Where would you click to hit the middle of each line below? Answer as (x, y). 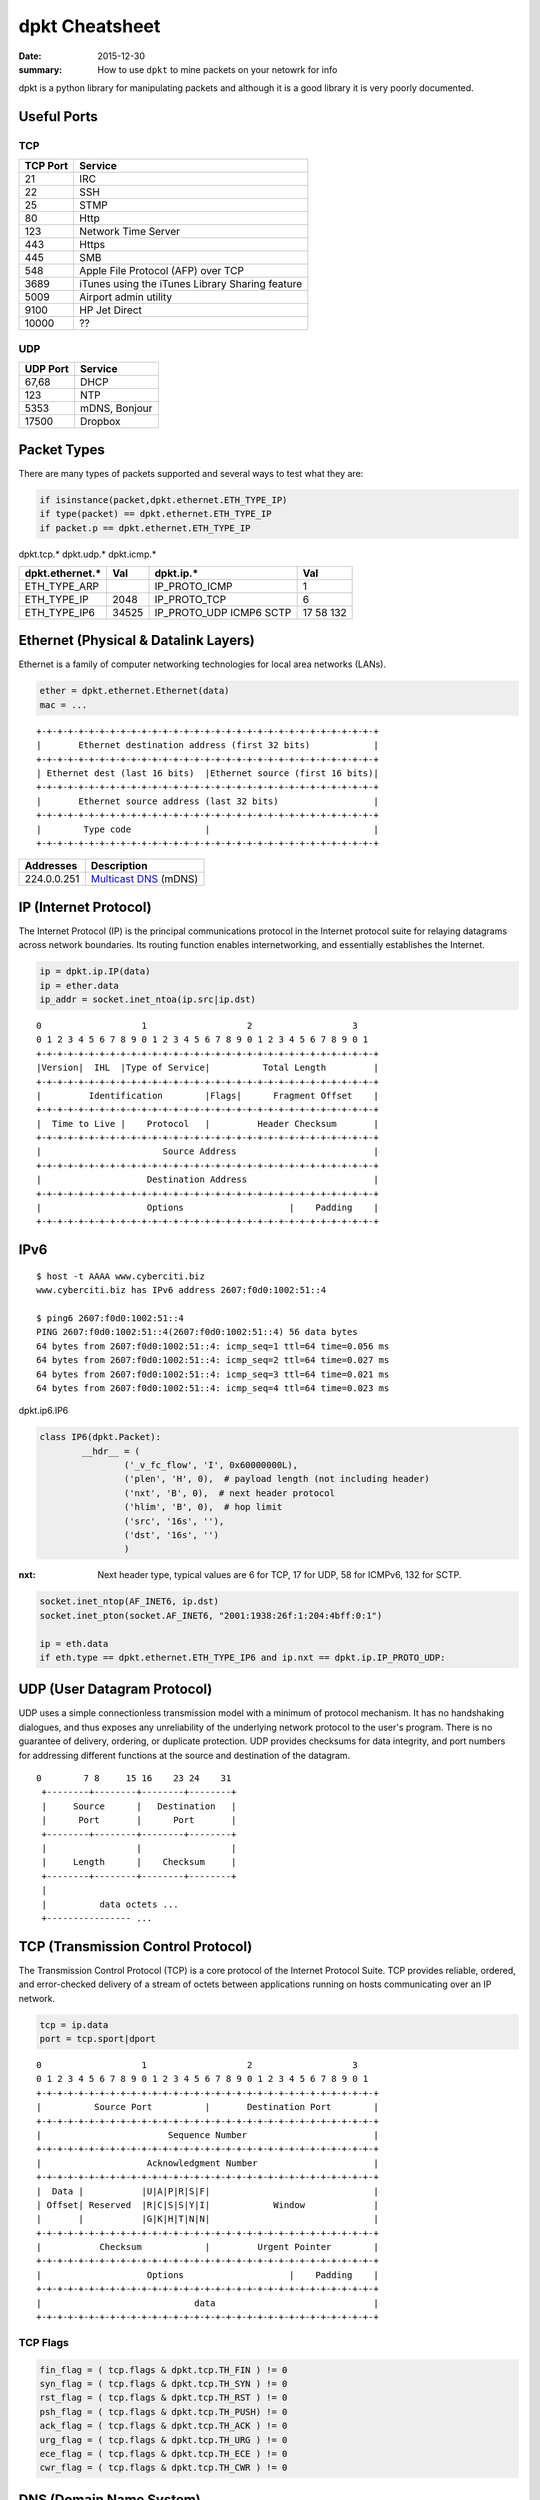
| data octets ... (110, 1904)
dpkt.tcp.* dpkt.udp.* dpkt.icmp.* (87, 554)
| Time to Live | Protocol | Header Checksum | (207, 1123)
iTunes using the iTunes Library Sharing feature (191, 284)
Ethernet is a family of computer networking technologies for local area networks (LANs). (202, 664)
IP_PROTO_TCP (190, 599)
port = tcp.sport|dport (98, 2038)
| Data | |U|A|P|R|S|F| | (207, 2191)
